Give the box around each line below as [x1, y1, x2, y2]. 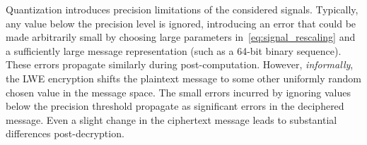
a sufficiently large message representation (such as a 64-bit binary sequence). [6, 43, 342, 58]
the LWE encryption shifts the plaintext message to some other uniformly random [6, 70, 361, 85]
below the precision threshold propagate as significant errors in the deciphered [6, 99, 344, 113]
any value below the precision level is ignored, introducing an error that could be [6, 15, 356, 30]
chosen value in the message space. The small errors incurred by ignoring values [6, 84, 351, 99]
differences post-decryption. [6, 126, 124, 141]
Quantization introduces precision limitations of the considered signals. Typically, [6, 2, 359, 16]
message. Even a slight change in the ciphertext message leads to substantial [6, 112, 337, 127]
